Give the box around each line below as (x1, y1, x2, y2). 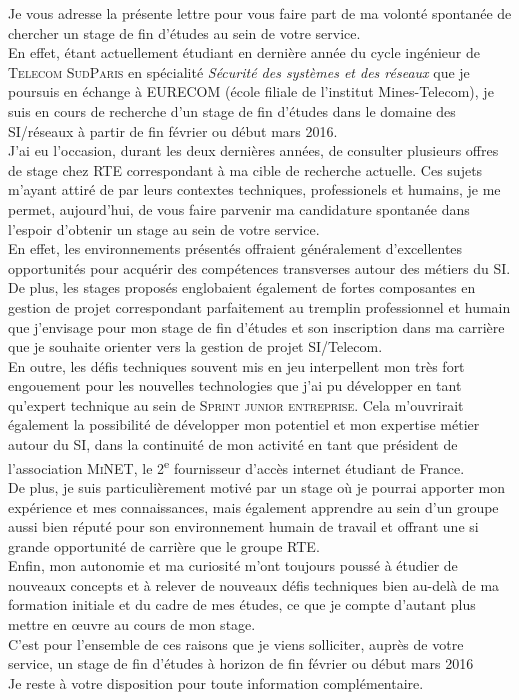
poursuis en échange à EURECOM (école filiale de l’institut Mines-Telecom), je (8, 81, 494, 102)
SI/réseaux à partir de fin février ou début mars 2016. (8, 120, 338, 141)
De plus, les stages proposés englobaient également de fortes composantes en (8, 277, 476, 298)
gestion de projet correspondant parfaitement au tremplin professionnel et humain (8, 296, 511, 317)
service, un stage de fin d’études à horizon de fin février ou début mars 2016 (8, 653, 474, 674)
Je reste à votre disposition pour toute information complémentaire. (8, 672, 424, 693)
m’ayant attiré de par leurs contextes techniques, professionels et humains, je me (8, 179, 501, 200)
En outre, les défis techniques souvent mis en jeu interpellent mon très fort (8, 355, 465, 376)
